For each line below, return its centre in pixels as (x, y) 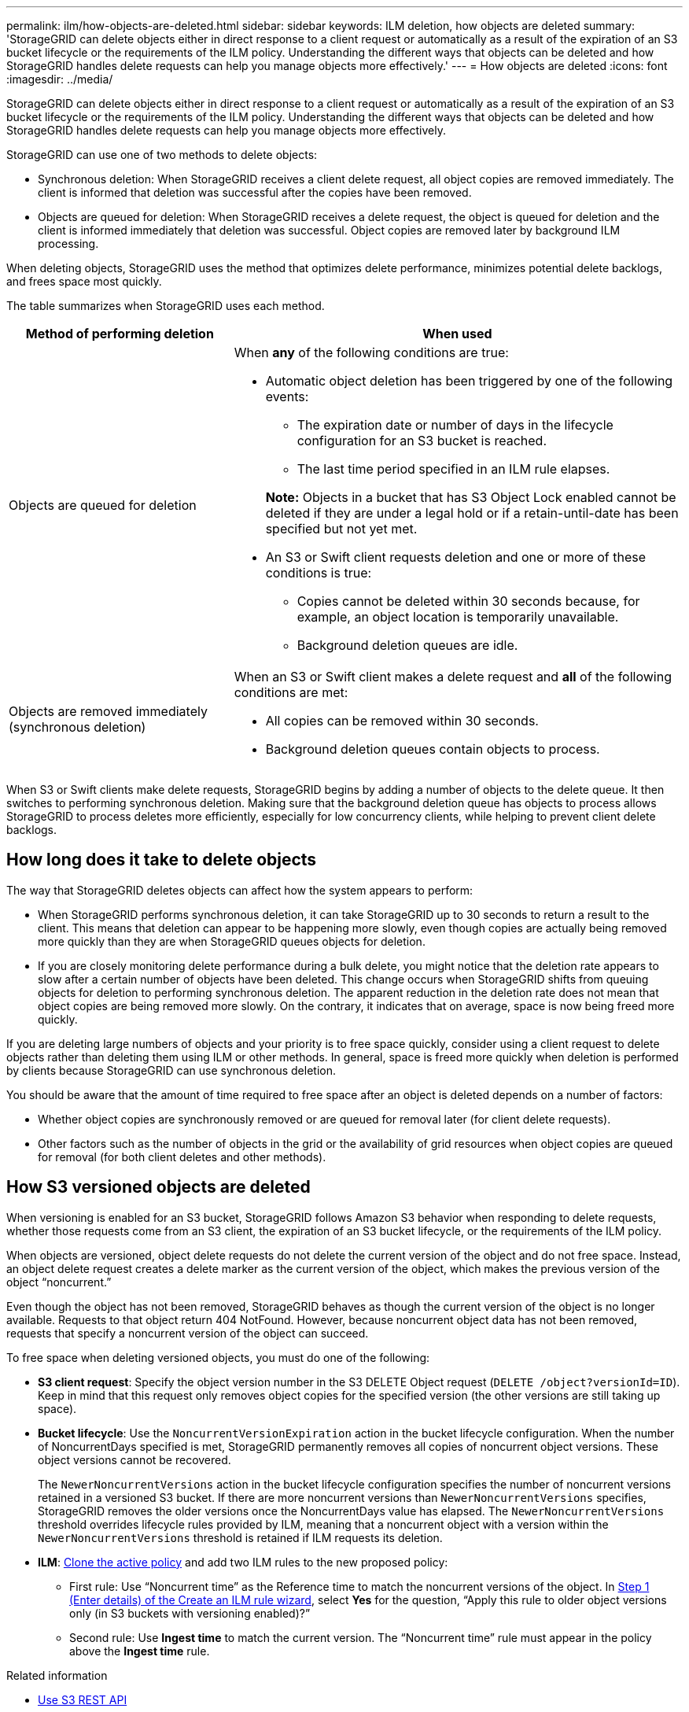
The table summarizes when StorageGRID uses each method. (166, 306)
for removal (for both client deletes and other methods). (182, 1157)
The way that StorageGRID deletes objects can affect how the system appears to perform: (240, 890)
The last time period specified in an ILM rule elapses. (453, 469)
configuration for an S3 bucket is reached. (422, 441)
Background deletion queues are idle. (407, 645)
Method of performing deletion (120, 334)
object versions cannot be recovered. (134, 1459)
